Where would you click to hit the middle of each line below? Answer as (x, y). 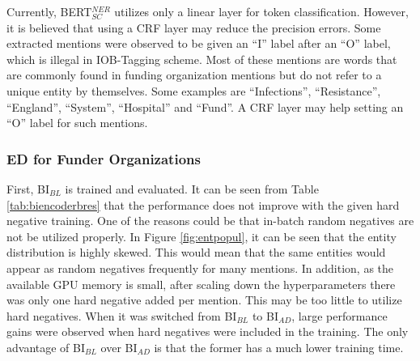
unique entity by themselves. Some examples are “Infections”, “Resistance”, (194, 90)
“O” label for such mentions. (77, 123)
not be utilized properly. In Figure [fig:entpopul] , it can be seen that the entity (202, 236)
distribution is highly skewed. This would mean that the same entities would (196, 252)
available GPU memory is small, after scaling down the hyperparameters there (201, 284)
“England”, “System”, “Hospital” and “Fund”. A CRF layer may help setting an (205, 106)
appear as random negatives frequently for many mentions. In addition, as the (200, 268)
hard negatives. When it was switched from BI (122, 315)
